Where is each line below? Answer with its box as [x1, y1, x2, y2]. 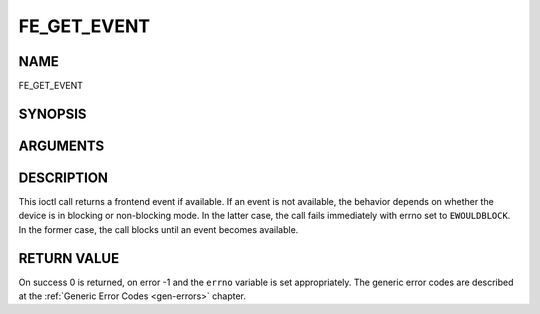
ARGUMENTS [18, 137, 105, 154]
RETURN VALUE [18, 250, 120, 267]
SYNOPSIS [18, 105, 87, 122]
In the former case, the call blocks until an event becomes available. [18, 223, 299, 235]
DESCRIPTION [18, 169, 109, 186]
